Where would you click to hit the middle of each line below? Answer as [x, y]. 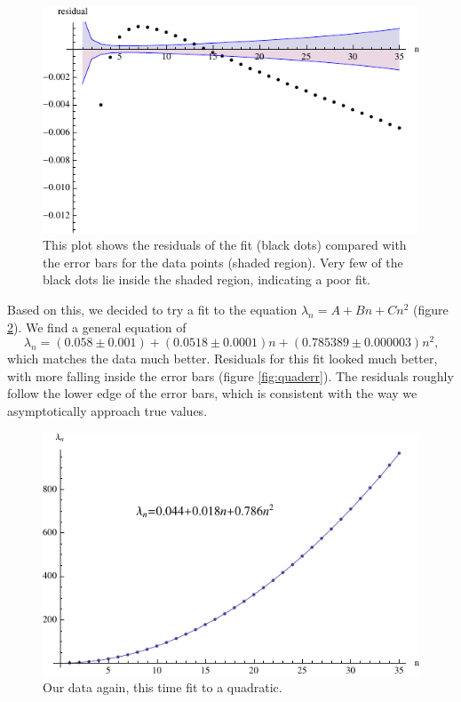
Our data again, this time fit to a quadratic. [163, 687]
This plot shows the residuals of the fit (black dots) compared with [225, 245]
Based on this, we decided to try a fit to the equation [152, 309]
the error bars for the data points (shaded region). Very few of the [223, 262]
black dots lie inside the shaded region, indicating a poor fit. [207, 279]
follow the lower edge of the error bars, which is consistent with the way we [212, 393]
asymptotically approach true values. [107, 411]
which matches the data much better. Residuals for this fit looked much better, [223, 359]
